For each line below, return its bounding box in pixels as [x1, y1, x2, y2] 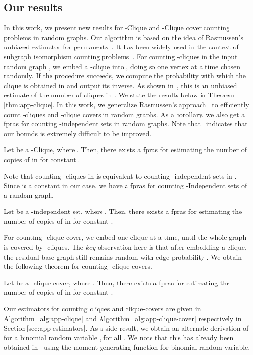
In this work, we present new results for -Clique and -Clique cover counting [4, 23, 230, 33]
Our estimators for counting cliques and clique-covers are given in [4, 304, 201, 314]
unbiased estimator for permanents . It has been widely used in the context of [4, 42, 239, 52]
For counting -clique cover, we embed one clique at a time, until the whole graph [4, 232, 247, 242]
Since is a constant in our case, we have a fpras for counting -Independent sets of [4, 180, 247, 190]
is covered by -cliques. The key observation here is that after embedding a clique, [4, 242, 247, 252]
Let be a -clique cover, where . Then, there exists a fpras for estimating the [4, 277, 230, 287]
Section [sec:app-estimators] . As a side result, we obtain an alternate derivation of [4, 323, 249, 333]
